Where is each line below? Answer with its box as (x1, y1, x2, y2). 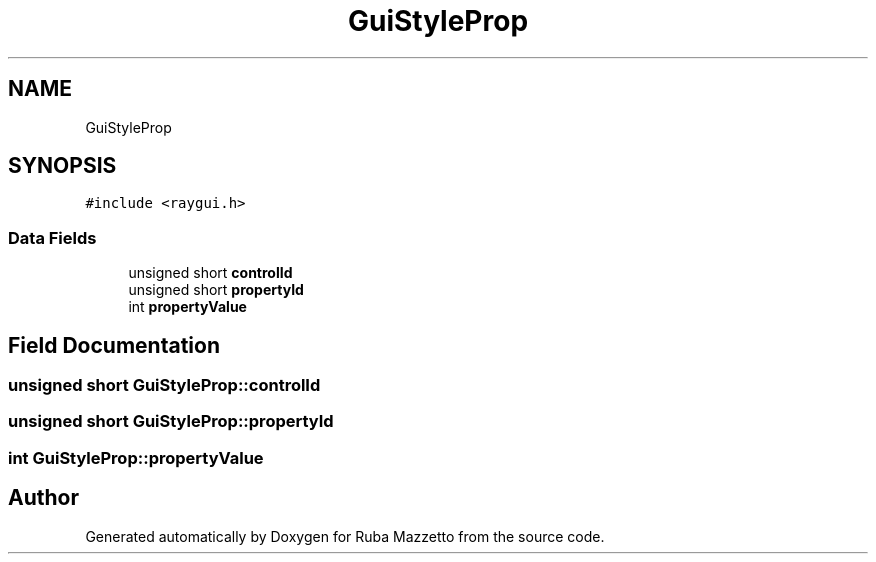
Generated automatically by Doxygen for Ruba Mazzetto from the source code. (85, 527, 605, 545)
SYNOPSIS (8, 153, 117, 179)
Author (8, 485, 79, 511)
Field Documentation (8, 332, 220, 358)
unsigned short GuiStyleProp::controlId (8, 375, 321, 396)
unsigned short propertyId (128, 281, 304, 299)
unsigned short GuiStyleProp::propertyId (8, 411, 334, 432)
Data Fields (8, 227, 97, 248)
